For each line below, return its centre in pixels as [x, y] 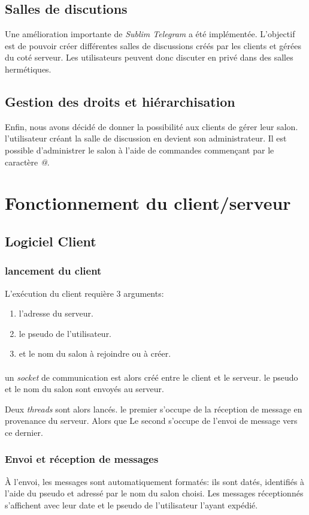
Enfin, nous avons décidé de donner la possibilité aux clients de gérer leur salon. [152, 126]
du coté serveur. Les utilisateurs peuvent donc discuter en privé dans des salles [149, 57]
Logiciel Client [51, 241]
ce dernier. [24, 432]
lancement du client [53, 271]
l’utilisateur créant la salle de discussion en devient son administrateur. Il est [146, 138]
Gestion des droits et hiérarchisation [120, 101]
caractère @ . [27, 162]
